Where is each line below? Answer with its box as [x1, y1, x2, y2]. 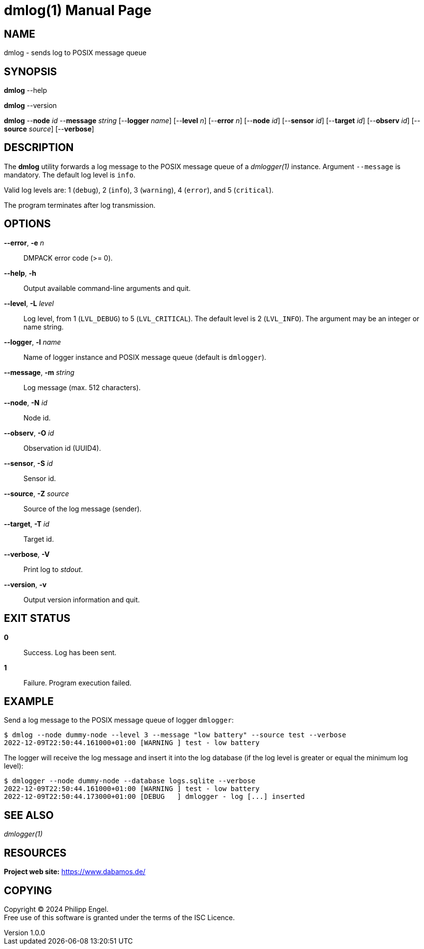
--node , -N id [4, 398, 47, 407]
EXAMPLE [4, 695, 54, 707]
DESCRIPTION [4, 141, 74, 154]
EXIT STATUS [4, 612, 70, 625]
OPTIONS [4, 218, 51, 230]
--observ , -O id [4, 428, 54, 437]
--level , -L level [4, 299, 54, 308]
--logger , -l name [4, 337, 61, 346]
